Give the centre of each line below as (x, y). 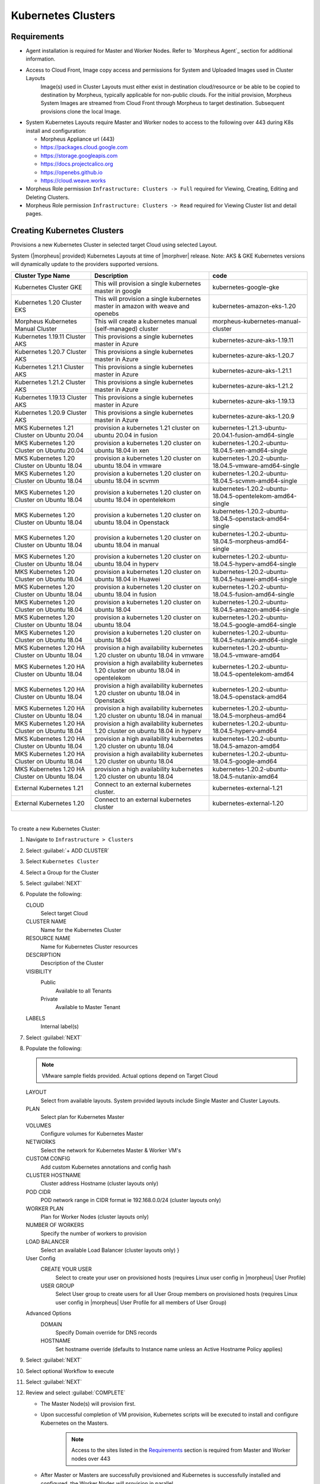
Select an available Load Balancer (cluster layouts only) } (110, 1250)
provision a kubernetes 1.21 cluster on (147, 427)
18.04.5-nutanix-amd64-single (255, 640)
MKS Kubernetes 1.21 (44, 427)
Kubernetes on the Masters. (75, 1423)
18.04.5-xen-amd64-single (250, 450)
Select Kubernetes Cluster (62, 861)
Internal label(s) (60, 1026)
